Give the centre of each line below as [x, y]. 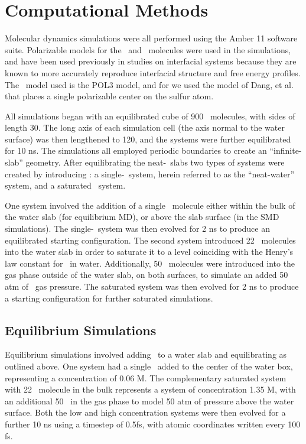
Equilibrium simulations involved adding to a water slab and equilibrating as [146, 354]
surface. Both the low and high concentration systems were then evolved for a [145, 412]
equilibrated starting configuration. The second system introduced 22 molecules [150, 240]
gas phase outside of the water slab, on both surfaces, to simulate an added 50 [147, 275]
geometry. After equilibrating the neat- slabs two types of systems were [155, 162]
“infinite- [286, 150]
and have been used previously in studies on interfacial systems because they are [151, 61]
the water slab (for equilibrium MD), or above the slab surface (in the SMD [142, 217]
